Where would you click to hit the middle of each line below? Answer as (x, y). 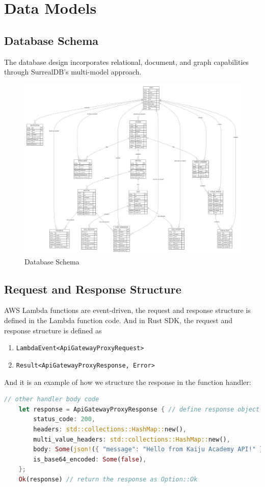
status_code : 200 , (64, 419)
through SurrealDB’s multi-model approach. (73, 72)
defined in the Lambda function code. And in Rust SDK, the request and (118, 320)
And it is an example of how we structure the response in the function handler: (128, 382)
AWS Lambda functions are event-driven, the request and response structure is (127, 310)
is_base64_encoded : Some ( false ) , (90, 459)
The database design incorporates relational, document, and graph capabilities (127, 62)
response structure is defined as (53, 330)
